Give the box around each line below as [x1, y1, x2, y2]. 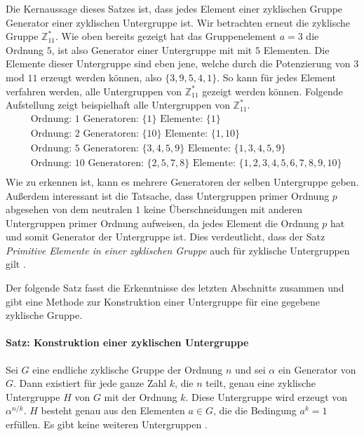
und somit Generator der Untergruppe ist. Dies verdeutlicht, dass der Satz [6, 229, 325, 244]
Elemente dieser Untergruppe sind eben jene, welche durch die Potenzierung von [6, 56, 351, 71]
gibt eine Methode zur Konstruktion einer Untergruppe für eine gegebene [6, 294, 320, 308]
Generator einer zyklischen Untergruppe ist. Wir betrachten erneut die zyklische [6, 15, 351, 29]
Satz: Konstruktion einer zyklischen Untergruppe [6, 335, 249, 350]
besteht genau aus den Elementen [41, 403, 185, 418]
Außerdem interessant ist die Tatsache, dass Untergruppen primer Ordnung [6, 188, 330, 203]
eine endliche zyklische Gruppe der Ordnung [32, 362, 223, 376]
